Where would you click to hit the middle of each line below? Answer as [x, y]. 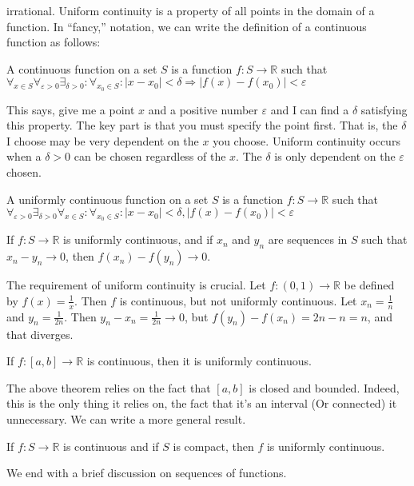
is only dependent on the [335, 156]
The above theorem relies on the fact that [109, 387]
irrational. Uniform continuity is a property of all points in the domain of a [191, 10]
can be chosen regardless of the [150, 156]
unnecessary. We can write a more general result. [126, 418]
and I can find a [310, 109]
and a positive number [203, 109]
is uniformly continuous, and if [138, 239]
